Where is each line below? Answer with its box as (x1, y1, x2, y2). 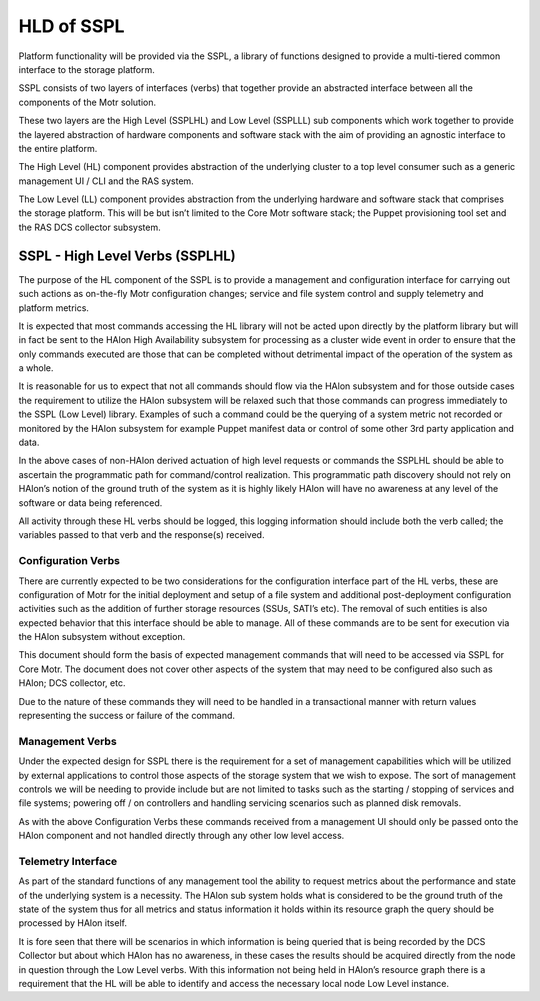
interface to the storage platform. (18, 63, 155, 75)
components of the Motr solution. (18, 96, 157, 108)
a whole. (18, 362, 54, 374)
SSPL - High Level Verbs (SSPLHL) (18, 247, 236, 264)
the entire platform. (18, 142, 98, 154)
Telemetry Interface (18, 854, 118, 868)
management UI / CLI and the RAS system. (18, 175, 194, 187)
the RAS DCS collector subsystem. (18, 221, 161, 233)
